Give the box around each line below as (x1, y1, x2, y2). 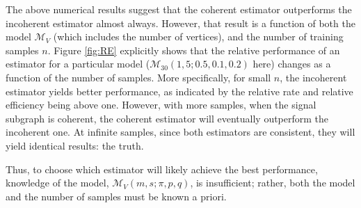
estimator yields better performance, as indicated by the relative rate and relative (6, 83, 353, 98)
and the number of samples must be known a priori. (6, 189, 227, 203)
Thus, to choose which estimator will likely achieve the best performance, (6, 161, 318, 176)
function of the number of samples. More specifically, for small (6, 70, 271, 84)
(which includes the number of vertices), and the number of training (53, 29, 344, 44)
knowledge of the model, (6, 175, 109, 190)
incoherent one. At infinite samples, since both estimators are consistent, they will (6, 125, 355, 139)
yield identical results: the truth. (6, 138, 144, 152)
